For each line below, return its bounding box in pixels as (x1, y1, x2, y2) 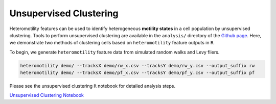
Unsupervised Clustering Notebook (9, 92, 84, 98)
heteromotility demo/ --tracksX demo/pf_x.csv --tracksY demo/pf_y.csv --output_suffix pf (20, 70, 255, 76)
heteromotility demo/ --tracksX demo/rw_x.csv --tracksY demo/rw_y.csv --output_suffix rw (20, 63, 255, 68)
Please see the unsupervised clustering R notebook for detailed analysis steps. (9, 83, 176, 89)
